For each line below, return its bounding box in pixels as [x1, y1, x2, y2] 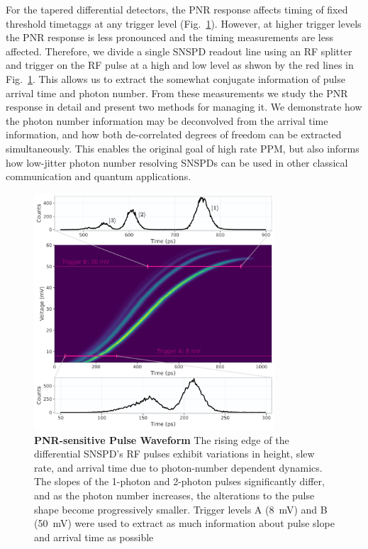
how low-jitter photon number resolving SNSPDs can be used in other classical [6, 155, 348, 170]
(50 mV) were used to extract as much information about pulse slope [34, 516, 335, 531]
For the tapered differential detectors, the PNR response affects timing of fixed [6, 2, 348, 16]
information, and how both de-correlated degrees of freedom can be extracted [6, 127, 342, 142]
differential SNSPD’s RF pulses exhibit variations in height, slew [34, 446, 315, 461]
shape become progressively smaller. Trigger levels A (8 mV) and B [34, 501, 328, 516]
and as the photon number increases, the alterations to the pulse [34, 487, 315, 502]
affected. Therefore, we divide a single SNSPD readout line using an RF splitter [6, 43, 352, 58]
